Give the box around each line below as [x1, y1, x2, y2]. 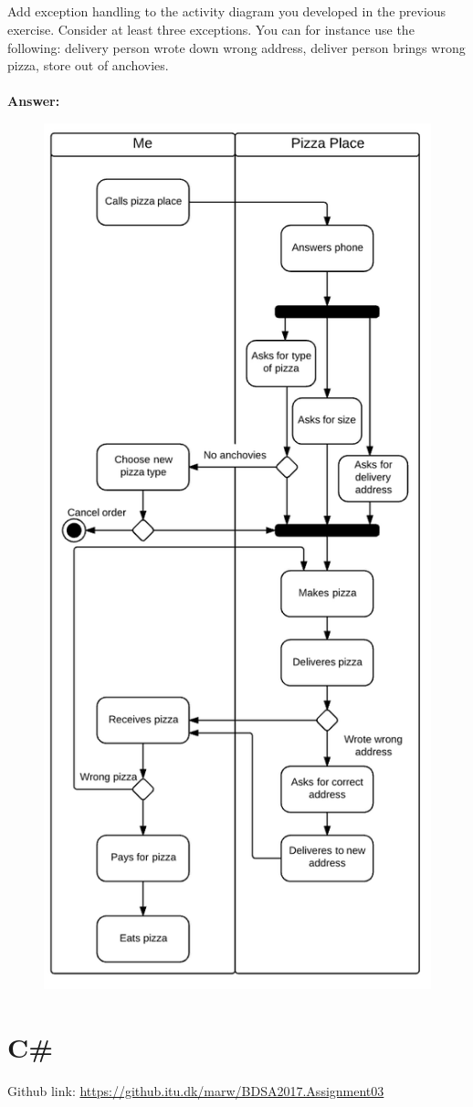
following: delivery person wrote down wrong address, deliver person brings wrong [7, 37, 466, 57]
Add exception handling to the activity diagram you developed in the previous [7, 2, 447, 21]
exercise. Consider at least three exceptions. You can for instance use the [7, 19, 415, 38]
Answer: [7, 91, 60, 111]
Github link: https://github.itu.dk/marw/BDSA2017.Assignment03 [7, 1081, 384, 1100]
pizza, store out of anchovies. [7, 56, 169, 75]
